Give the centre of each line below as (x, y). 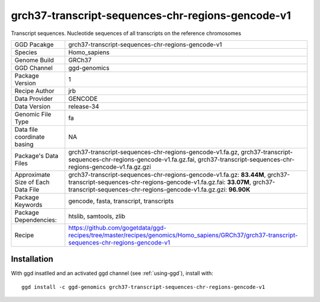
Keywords (28, 205)
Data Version (33, 106)
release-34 (84, 106)
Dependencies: (36, 220)
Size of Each (32, 182)
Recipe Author (34, 91)
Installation (32, 259)
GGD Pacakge (34, 44)
